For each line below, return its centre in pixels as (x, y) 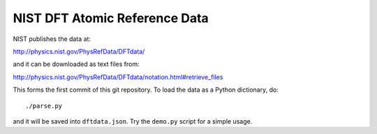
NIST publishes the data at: (52, 39)
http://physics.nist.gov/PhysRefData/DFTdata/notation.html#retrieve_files (118, 77)
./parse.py (44, 106)
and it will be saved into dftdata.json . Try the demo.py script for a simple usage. (133, 121)
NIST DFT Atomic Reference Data (111, 18)
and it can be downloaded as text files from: (76, 64)
